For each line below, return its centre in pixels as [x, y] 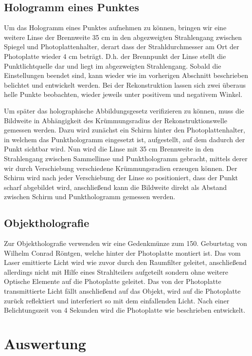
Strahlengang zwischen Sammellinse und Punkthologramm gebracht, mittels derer [126, 158]
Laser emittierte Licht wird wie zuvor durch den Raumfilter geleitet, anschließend [125, 262]
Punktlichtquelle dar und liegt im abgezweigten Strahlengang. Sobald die [113, 66]
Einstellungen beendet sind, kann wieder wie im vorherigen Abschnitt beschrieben [126, 75]
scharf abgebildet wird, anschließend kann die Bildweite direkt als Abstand [115, 187]
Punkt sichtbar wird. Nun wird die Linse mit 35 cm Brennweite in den [109, 149]
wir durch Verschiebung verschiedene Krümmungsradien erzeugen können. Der [121, 168]
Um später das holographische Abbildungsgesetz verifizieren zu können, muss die [124, 110]
